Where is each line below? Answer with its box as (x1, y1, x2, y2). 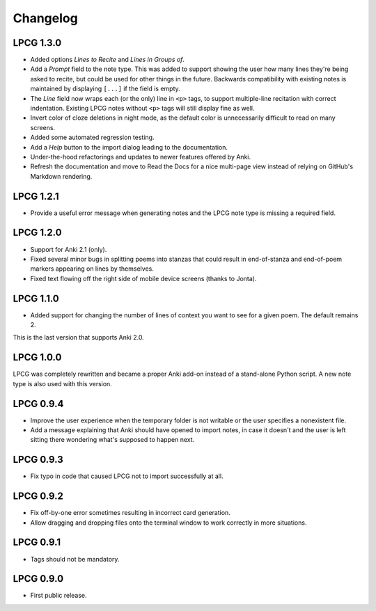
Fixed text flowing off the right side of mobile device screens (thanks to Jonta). (30, 274, 257, 283)
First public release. (30, 592, 87, 600)
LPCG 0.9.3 (13, 454, 64, 466)
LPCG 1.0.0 (13, 351, 62, 363)
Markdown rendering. (30, 172, 93, 180)
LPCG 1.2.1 (13, 190, 59, 202)
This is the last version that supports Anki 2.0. (13, 333, 144, 342)
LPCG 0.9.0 (13, 573, 64, 585)
